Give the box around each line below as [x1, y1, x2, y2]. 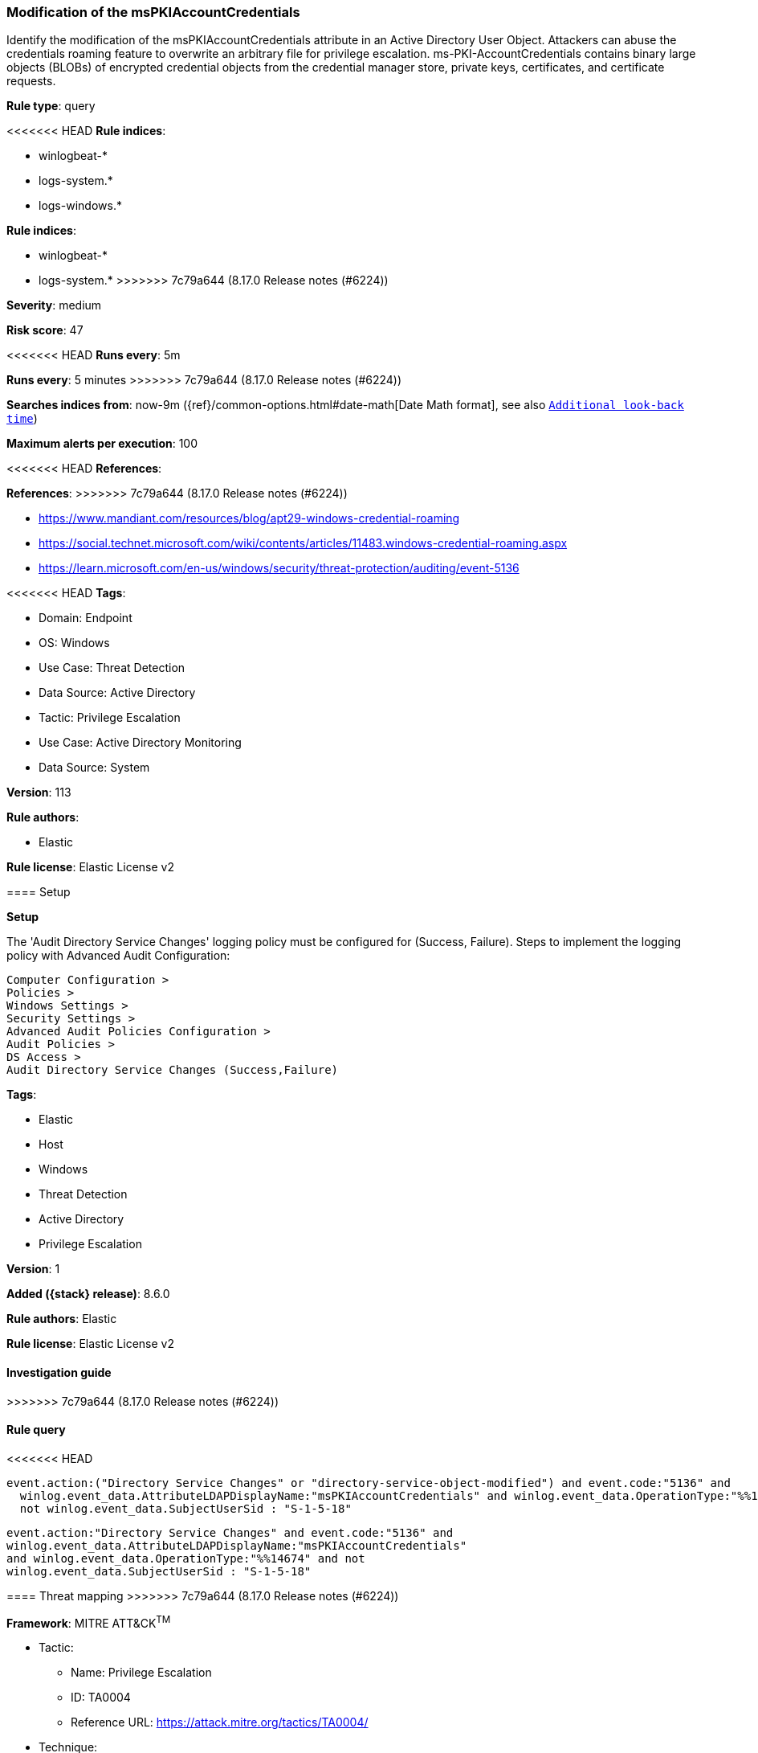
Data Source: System [39, 760, 150, 775]
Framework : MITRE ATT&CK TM [6, 1613, 171, 1630]
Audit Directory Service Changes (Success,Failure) [6, 1063, 339, 1077]
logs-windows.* [39, 199, 122, 213]
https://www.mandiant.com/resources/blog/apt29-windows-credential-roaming [39, 511, 460, 526]
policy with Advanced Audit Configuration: [6, 948, 230, 963]
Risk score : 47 [6, 323, 84, 338]
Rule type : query [6, 99, 96, 113]
